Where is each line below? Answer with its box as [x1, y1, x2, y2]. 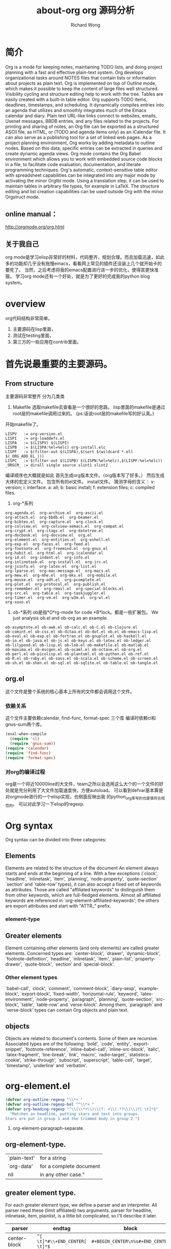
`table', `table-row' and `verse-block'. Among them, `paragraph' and [20, 1002, 162, 1008]
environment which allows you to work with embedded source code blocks [5, 156, 163, 162]
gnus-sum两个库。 [5, 722, 45, 728]
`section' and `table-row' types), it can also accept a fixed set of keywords [5, 881, 161, 887]
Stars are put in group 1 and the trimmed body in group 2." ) [5, 1116, 140, 1121]
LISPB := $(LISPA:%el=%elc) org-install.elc [5, 445, 106, 450]
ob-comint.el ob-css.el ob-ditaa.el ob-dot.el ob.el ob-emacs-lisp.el [5, 629, 158, 634]
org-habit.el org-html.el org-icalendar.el [5, 551, 103, 556]
